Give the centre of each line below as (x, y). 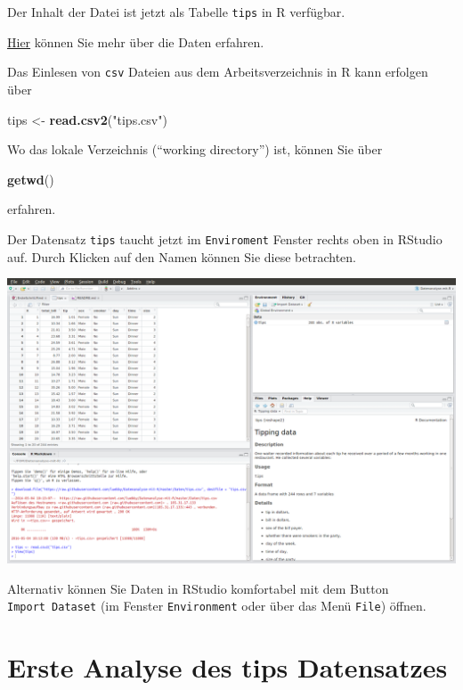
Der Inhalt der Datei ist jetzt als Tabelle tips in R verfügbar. (176, 12)
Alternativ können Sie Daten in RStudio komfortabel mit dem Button (198, 588)
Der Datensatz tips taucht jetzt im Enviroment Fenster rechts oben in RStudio (225, 238)
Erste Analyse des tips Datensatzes (227, 667)
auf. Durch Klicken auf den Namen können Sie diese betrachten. (182, 256)
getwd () (31, 179)
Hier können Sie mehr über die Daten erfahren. (136, 41)
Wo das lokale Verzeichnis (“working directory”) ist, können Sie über (195, 149)
